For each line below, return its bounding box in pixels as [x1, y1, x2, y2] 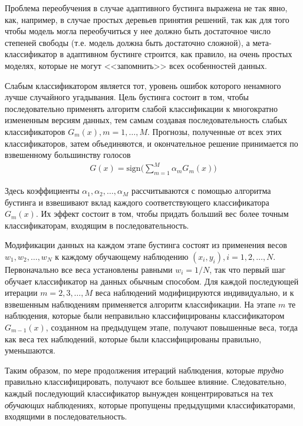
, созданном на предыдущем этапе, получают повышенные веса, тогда [45, 321, 298, 333]
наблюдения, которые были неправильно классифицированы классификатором [5, 309, 285, 322]
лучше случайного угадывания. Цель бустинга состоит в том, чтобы [5, 91, 249, 103]
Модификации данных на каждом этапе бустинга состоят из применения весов [5, 239, 287, 251]
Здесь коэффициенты [5, 184, 80, 197]
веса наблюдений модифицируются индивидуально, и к [95, 286, 294, 299]
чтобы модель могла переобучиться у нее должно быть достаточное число [5, 25, 271, 37]
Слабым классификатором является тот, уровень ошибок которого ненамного [5, 79, 281, 91]
